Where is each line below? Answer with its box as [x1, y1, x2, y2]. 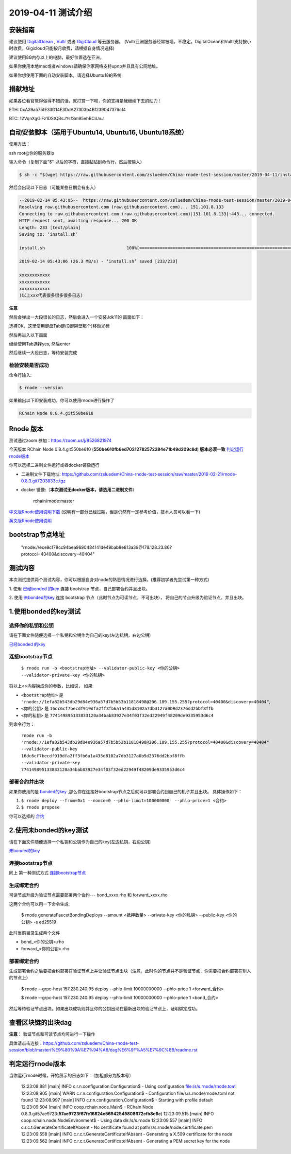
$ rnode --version [19, 385, 63, 391]
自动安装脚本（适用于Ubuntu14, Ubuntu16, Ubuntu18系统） [9, 128, 188, 137]
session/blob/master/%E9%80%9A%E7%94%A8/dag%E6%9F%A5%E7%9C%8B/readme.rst [9, 1047, 198, 1053]
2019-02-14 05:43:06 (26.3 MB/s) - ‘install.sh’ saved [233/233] [19, 259, 178, 264]
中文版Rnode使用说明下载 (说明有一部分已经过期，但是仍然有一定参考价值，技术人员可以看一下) [9, 509, 201, 515]
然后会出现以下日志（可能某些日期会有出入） [9, 184, 98, 190]
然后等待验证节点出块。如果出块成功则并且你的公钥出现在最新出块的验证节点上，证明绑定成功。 [9, 1006, 200, 1012]
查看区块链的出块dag [9, 1018, 72, 1027]
